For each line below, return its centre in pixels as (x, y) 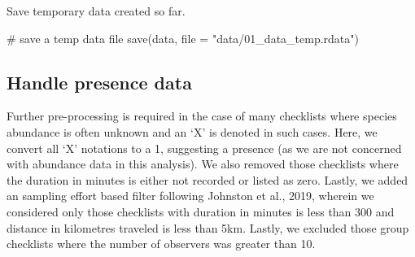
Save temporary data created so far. (96, 11)
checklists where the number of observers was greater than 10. (161, 244)
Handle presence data (99, 82)
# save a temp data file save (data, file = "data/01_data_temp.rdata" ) (183, 38)
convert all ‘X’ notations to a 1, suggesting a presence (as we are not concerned (204, 148)
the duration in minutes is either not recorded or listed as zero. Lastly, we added (207, 179)
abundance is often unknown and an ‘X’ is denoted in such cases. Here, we (192, 131)
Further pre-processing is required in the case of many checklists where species (202, 116)
